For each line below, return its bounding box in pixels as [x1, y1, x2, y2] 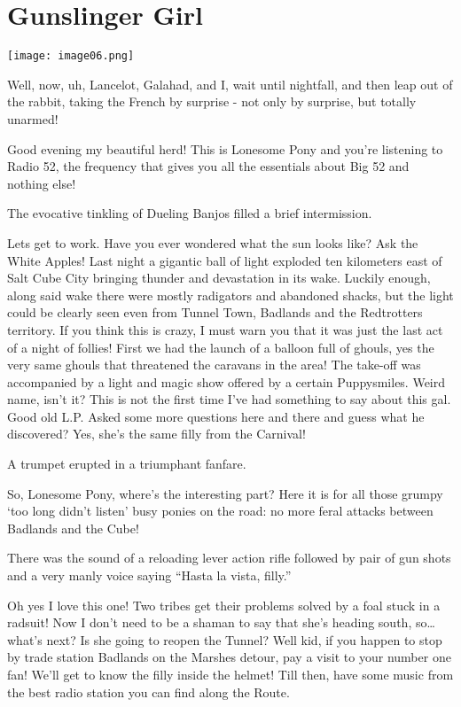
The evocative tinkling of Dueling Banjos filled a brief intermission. [7, 204, 372, 222]
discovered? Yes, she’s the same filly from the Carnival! [7, 424, 306, 443]
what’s [7, 630, 43, 649]
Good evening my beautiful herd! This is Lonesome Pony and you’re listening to [7, 139, 443, 158]
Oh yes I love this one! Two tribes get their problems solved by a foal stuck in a [7, 595, 441, 614]
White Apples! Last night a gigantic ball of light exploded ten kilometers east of [7, 251, 442, 269]
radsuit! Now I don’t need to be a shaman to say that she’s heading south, [7, 613, 412, 632]
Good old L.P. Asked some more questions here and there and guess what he [7, 407, 425, 425]
